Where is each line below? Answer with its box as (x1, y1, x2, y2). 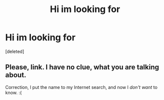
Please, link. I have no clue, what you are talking (5, 63, 159, 71)
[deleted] (5, 48, 24, 54)
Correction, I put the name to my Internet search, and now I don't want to (5, 84, 158, 90)
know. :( (5, 89, 22, 95)
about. (5, 71, 27, 79)
